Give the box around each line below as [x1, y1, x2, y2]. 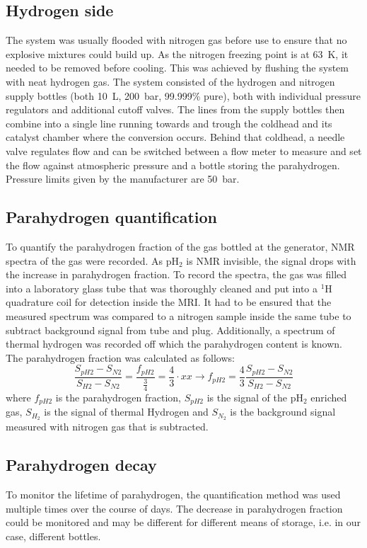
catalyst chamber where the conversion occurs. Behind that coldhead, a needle [6, 130, 345, 144]
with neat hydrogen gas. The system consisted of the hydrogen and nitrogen [6, 74, 335, 89]
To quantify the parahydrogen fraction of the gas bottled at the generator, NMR [6, 239, 355, 253]
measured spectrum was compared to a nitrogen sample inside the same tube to [6, 308, 351, 323]
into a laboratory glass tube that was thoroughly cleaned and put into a [6, 280, 318, 295]
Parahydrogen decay [6, 454, 157, 476]
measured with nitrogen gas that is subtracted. [6, 419, 209, 434]
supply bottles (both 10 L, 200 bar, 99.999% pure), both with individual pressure [6, 88, 361, 103]
